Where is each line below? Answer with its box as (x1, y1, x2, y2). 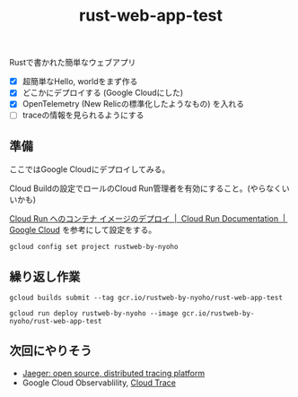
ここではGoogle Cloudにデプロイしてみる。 (9, 164, 171, 175)
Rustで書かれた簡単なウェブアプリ (9, 57, 136, 68)
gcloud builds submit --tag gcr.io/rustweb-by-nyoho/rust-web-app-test (9, 293, 283, 303)
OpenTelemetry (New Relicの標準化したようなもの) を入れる (22, 99, 245, 109)
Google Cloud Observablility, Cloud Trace (22, 377, 177, 388)
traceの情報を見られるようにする (22, 109, 145, 121)
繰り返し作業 (9, 269, 81, 284)
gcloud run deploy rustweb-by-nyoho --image (9, 309, 179, 318)
